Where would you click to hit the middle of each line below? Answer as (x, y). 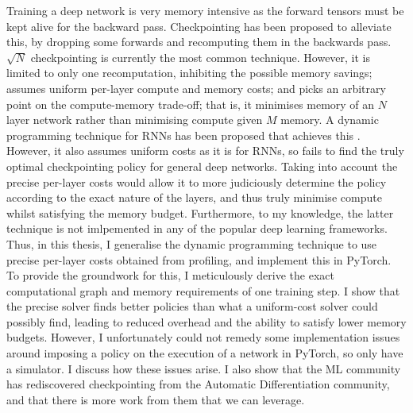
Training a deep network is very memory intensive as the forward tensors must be (205, 10)
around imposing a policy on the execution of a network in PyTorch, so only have (205, 353)
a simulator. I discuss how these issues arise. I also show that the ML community (204, 368)
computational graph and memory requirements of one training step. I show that (203, 290)
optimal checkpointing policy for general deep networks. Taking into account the (202, 166)
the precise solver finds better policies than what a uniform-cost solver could (192, 306)
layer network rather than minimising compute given (135, 120)
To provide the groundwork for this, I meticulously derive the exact (170, 275)
